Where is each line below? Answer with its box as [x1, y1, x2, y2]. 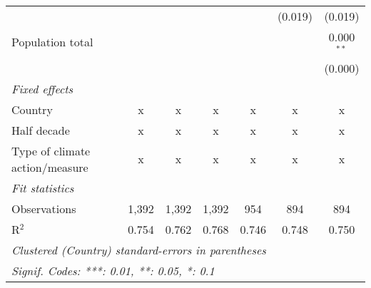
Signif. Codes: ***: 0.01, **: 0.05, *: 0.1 [11, 262, 215, 279]
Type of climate [11, 142, 91, 159]
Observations [11, 200, 76, 217]
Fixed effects [11, 80, 73, 97]
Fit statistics [11, 179, 74, 196]
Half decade [11, 121, 70, 138]
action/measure [11, 158, 88, 175]
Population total [11, 34, 93, 51]
